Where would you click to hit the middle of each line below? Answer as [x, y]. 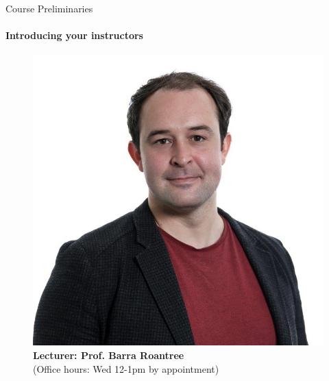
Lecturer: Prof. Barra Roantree [109, 355]
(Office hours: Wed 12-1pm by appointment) [126, 368]
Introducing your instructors [74, 35]
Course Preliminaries [49, 8]
